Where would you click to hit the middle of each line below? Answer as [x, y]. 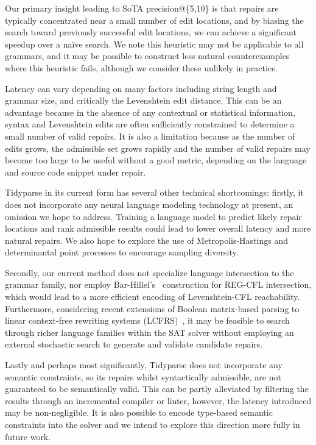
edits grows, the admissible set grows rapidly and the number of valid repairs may [158, 148]
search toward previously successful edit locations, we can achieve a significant [151, 32]
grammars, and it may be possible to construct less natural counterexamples [147, 56]
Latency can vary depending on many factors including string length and [141, 88]
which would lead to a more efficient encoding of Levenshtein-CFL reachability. [153, 297]
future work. [28, 436]
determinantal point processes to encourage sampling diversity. [122, 252]
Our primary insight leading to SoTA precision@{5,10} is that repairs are [142, 8]
